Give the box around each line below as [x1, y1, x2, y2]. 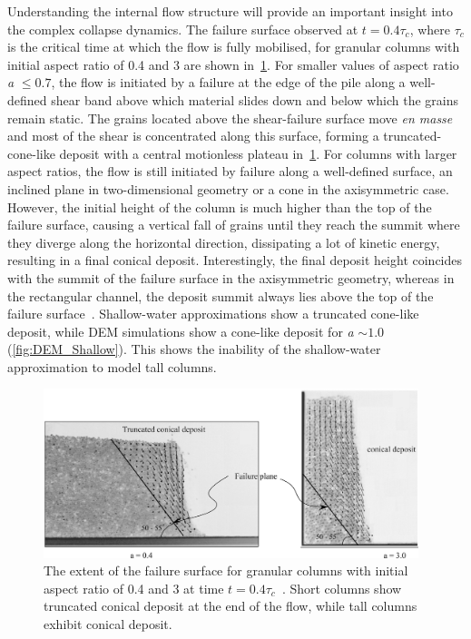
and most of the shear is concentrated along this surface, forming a [7, 126, 379, 145]
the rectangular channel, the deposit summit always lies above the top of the [7, 286, 434, 305]
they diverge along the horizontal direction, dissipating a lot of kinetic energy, [7, 232, 440, 251]
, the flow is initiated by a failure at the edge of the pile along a [51, 73, 406, 92]
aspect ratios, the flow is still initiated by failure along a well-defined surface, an [7, 162, 453, 181]
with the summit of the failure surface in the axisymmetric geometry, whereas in [7, 268, 455, 287]
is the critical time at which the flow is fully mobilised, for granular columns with [7, 37, 460, 56]
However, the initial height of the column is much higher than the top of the [7, 197, 432, 216]
